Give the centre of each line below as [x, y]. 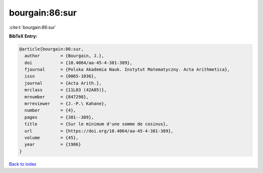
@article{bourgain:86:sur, [51, 49]
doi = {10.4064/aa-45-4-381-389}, [78, 63]
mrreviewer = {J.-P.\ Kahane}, [66, 104]
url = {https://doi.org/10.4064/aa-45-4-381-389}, [99, 131]
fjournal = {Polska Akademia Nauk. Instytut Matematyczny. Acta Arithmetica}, [127, 70]
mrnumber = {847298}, [57, 97]
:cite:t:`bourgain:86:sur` [33, 27]
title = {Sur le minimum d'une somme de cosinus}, [96, 124]
